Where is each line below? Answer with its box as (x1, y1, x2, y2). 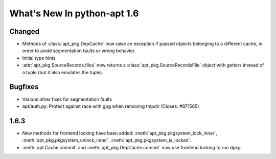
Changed (9, 27, 39, 36)
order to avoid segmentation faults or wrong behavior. (22, 48, 136, 54)
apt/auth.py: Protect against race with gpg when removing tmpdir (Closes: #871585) (22, 103, 199, 109)
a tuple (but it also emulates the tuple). (22, 69, 103, 75)
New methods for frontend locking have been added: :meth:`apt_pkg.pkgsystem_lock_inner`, (22, 130, 217, 136)
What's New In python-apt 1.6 (9, 8, 139, 19)
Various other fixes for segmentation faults (22, 96, 112, 102)
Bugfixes (9, 82, 39, 92)
